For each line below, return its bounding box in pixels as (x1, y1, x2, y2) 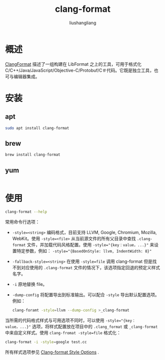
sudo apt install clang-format (5, 125, 69, 130)
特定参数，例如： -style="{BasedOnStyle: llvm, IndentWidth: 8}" (16, 248, 152, 254)
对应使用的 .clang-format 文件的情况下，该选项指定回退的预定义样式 (21, 264, 160, 270)
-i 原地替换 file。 (12, 281, 48, 287)
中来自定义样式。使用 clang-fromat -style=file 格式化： (5, 329, 121, 335)
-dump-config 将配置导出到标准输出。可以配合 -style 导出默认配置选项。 (12, 291, 160, 297)
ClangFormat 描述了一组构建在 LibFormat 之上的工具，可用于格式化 (5, 61, 142, 67)
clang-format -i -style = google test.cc (5, 339, 87, 344)
